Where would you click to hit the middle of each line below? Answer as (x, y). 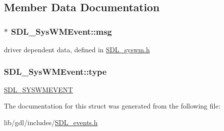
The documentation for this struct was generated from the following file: (112, 106)
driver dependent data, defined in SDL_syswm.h (77, 49)
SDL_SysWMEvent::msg (61, 31)
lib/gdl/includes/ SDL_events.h (51, 122)
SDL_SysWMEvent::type (55, 71)
